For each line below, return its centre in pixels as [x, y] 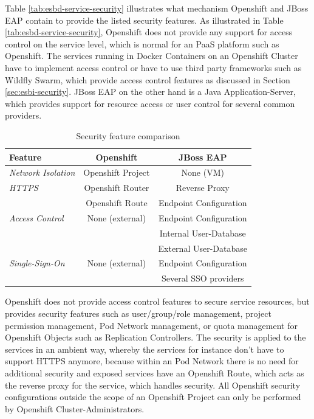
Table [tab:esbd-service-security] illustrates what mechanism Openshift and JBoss [157, 8]
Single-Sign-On [37, 263]
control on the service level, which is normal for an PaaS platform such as [142, 43]
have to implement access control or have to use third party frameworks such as [153, 67]
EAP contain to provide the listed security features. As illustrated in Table [144, 20]
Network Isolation [42, 172]
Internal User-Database [203, 233]
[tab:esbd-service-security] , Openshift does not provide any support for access [149, 32]
